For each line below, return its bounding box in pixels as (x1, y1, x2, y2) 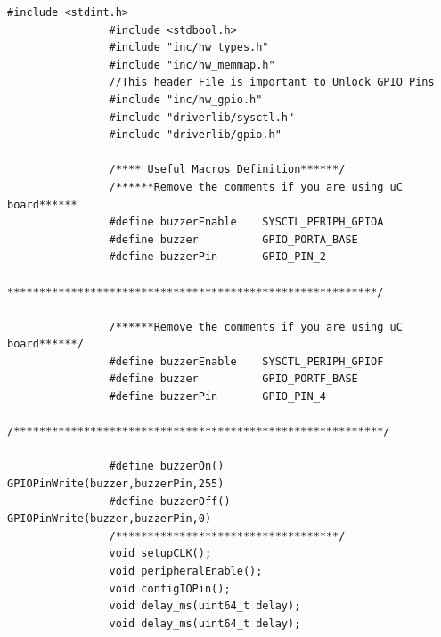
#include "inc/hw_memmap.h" (109, 58, 275, 71)
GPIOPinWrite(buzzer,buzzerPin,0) (7, 512, 212, 526)
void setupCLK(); (109, 547, 212, 560)
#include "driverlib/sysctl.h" (109, 110, 295, 124)
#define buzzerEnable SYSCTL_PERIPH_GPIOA (109, 216, 384, 229)
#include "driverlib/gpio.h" (109, 128, 282, 142)
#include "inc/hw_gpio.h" (109, 93, 263, 106)
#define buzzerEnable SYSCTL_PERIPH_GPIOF (109, 355, 384, 368)
